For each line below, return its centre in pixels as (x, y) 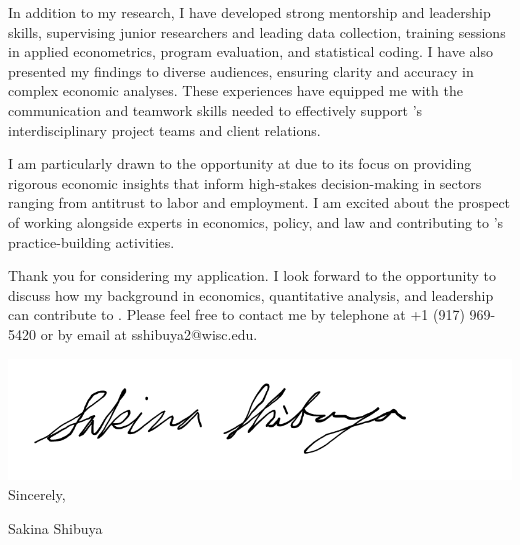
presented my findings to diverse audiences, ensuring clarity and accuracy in (241, 70)
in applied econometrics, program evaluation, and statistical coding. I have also (250, 51)
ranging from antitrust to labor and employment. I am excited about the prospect (259, 202)
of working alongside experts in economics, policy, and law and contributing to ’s (256, 221)
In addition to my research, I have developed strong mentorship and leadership (249, 12)
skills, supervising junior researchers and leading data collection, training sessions (257, 31)
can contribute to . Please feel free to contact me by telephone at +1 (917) (236, 314)
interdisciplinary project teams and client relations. (164, 129)
